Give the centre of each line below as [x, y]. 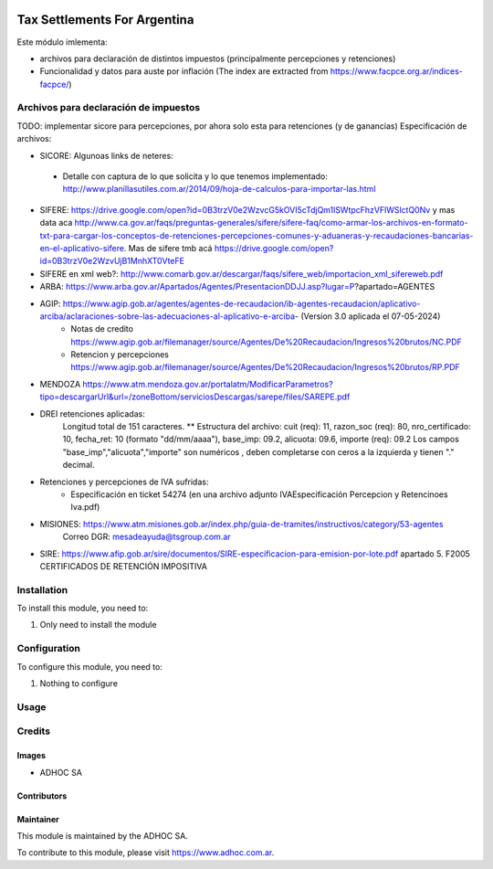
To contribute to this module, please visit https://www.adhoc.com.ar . [146, 853]
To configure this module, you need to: [90, 666]
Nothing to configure [79, 684]
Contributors [42, 796]
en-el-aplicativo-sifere [82, 248]
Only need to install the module [98, 625]
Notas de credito [102, 329]
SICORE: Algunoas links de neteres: [106, 155]
